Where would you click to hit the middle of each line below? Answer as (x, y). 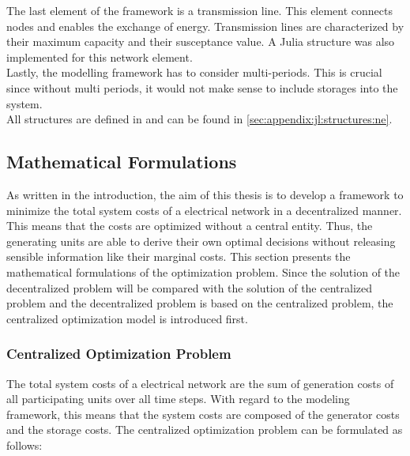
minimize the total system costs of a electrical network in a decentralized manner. (204, 210)
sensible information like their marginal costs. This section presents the (179, 256)
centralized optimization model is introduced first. (127, 318)
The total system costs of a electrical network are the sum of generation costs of (200, 383)
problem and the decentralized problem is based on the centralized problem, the (200, 303)
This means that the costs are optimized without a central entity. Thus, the (190, 226)
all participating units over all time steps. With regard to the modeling (178, 399)
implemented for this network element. (100, 57)
